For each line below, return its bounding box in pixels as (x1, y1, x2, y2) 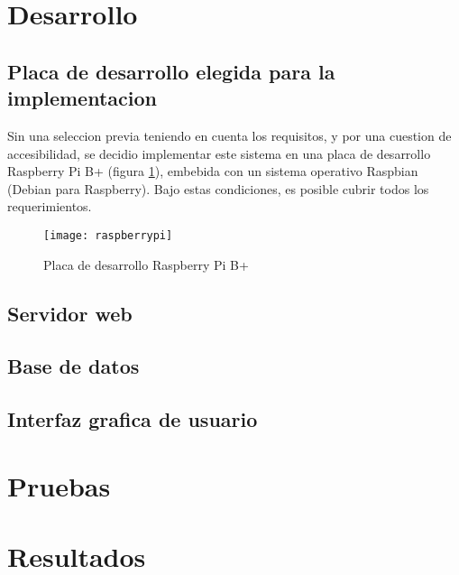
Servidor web (7, 299, 133, 327)
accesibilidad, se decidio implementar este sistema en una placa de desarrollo (7, 144, 431, 162)
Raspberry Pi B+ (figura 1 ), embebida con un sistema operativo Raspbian (7, 162, 418, 181)
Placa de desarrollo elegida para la (7, 57, 335, 85)
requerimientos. (7, 197, 92, 216)
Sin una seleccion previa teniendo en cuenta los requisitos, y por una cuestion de (7, 125, 452, 144)
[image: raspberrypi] (43, 228, 173, 242)
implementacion (7, 84, 157, 112)
